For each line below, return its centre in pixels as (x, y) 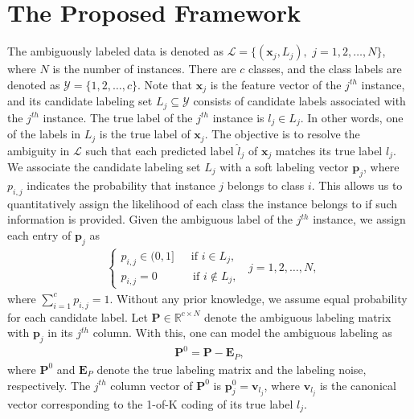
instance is (238, 117)
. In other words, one (352, 117)
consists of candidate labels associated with (299, 101)
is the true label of (145, 134)
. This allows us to (357, 185)
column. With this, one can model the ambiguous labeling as (242, 333)
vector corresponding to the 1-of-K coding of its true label (150, 403)
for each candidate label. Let (78, 316)
